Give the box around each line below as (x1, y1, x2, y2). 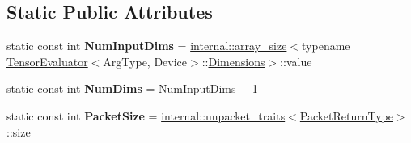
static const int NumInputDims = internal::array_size (6, 37, 287, 54)
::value (280, 53, 312, 69)
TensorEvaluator (6, 53, 88, 69)
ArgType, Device (103, 53, 188, 69)
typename (302, 37, 350, 54)
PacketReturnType (299, 107, 393, 124)
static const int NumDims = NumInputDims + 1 (6, 80, 258, 97)
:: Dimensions (201, 53, 265, 69)
